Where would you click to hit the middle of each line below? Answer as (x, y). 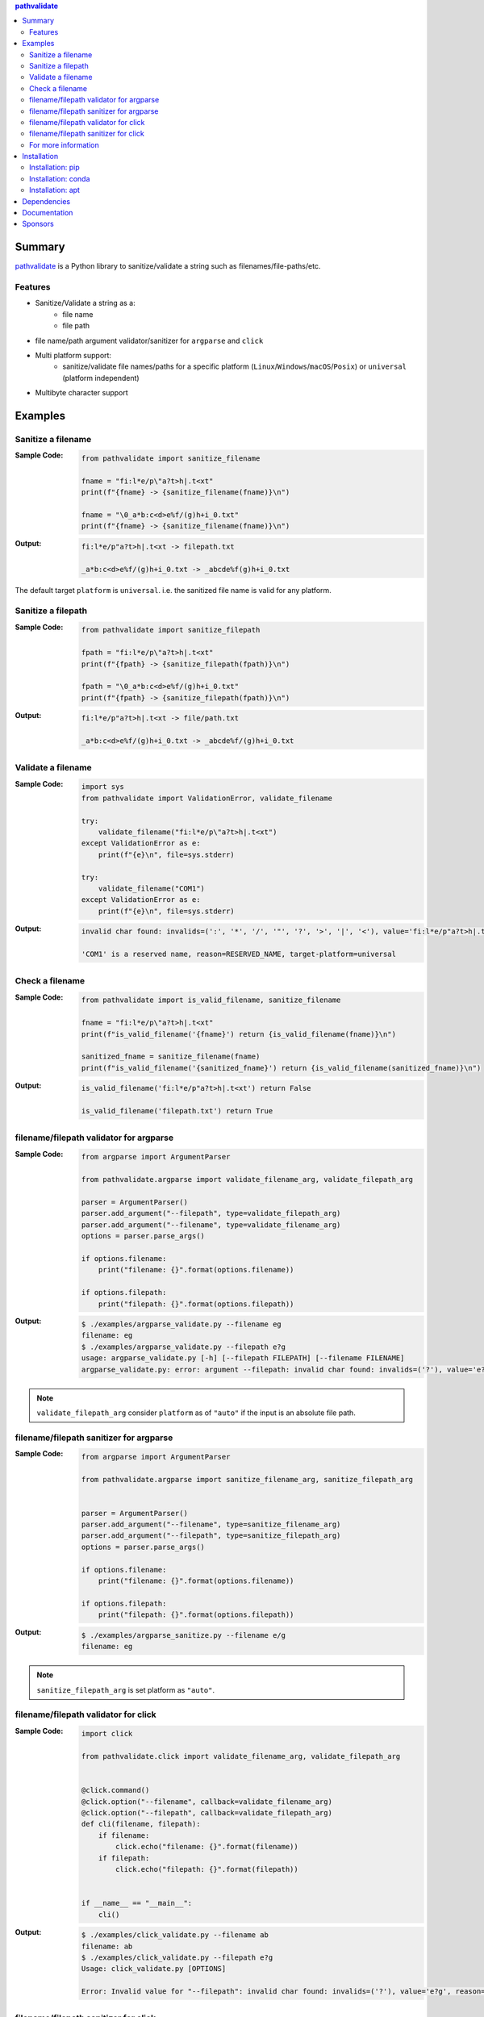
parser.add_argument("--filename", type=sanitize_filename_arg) (211, 1524)
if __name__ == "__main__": (137, 1903)
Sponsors (38, 224)
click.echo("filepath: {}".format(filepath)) (207, 1869)
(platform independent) (101, 378)
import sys (102, 787)
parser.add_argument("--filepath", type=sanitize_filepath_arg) (211, 1536)
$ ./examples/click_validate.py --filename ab (175, 1935)
